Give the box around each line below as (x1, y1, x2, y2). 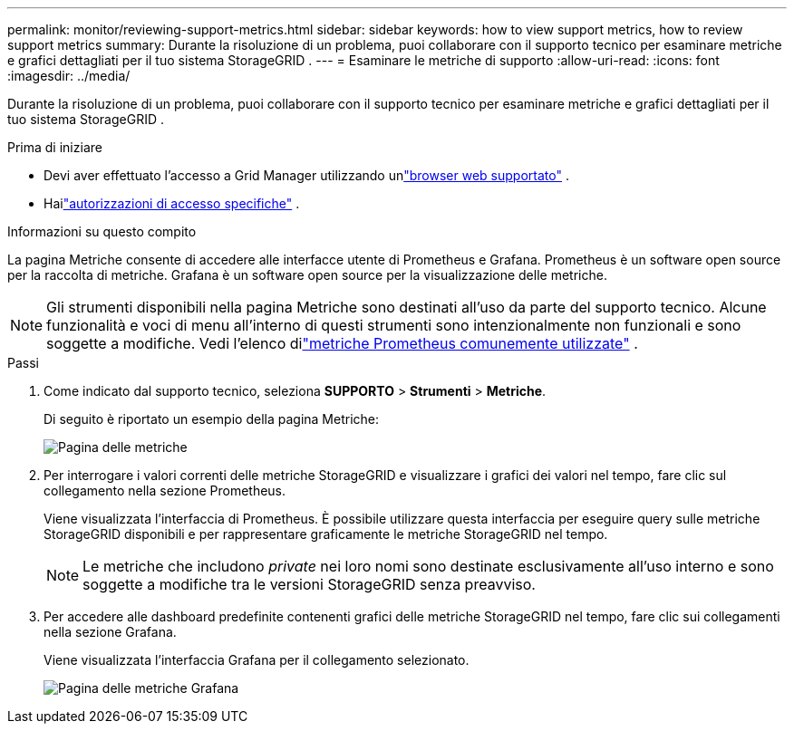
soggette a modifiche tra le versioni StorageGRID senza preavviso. (82, 575, 536, 593)
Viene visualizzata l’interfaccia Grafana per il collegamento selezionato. (44, 652, 470, 668)
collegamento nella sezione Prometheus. (44, 483, 286, 498)
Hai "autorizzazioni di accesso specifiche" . (44, 196, 300, 211)
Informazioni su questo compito (7, 224, 197, 239)
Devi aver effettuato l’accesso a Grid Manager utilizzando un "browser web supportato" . (44, 168, 569, 183)
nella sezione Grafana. (44, 624, 177, 640)
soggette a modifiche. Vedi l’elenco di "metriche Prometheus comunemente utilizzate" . (46, 334, 638, 352)
